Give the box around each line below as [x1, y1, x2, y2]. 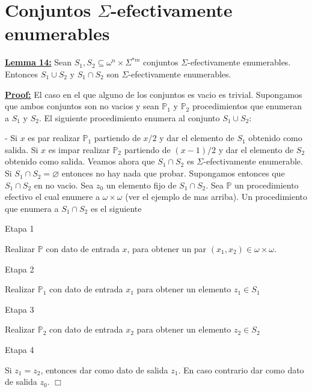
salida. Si [5, 143, 38, 155]
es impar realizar [48, 143, 110, 155]
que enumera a [5, 202, 59, 214]
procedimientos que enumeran [192, 100, 302, 112]
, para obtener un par [127, 243, 207, 255]
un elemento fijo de [106, 178, 177, 191]
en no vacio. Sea [34, 178, 94, 191]
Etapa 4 [5, 343, 34, 355]
